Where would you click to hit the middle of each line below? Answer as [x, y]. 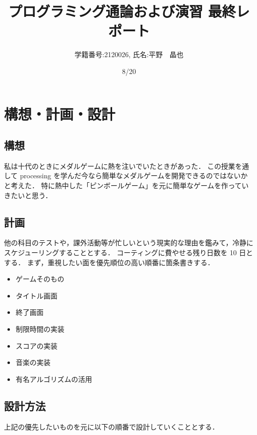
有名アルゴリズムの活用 [54, 379]
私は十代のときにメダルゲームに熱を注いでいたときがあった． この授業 [120, 166]
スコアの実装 [36, 345]
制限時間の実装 [40, 329]
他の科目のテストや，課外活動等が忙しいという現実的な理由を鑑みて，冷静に [129, 243]
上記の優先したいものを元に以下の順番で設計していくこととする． [112, 426]
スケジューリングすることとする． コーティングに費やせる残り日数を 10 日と [128, 253]
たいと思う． [31, 195]
